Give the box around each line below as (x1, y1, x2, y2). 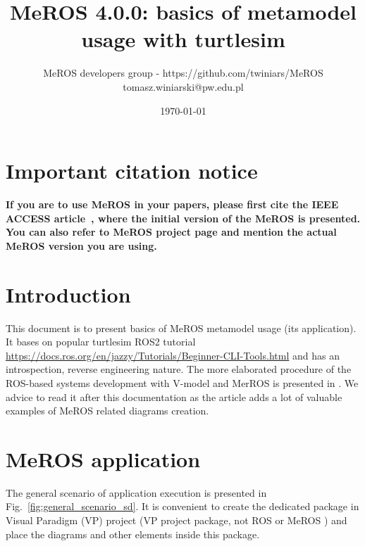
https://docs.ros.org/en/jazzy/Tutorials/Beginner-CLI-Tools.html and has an (6, 348, 340, 362)
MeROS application (6, 444, 201, 473)
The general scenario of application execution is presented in (6, 485, 267, 500)
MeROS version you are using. (6, 238, 157, 253)
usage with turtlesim (81, 25, 285, 53)
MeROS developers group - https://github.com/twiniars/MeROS (43, 65, 323, 80)
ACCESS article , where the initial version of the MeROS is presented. (6, 210, 361, 225)
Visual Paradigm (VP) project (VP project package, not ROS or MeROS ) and (6, 513, 347, 527)
